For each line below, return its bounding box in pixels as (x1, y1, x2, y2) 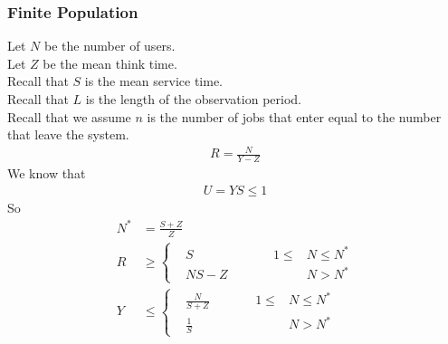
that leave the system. (7, 125, 129, 144)
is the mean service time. (84, 72, 223, 91)
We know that (7, 164, 86, 183)
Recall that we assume (7, 107, 131, 126)
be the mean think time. (43, 53, 177, 72)
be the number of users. (43, 36, 176, 55)
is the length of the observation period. (85, 90, 301, 108)
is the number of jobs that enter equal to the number (147, 107, 442, 126)
